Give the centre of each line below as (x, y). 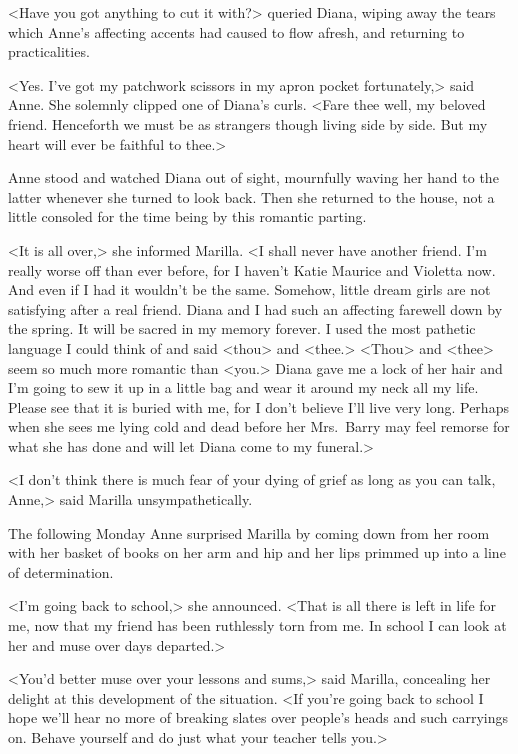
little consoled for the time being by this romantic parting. (187, 216)
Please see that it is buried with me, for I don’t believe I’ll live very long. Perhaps (258, 406)
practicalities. (49, 51)
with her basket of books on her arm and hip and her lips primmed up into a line (257, 552)
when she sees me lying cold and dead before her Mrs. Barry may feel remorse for (259, 426)
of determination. (61, 571)
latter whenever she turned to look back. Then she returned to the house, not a (251, 196)
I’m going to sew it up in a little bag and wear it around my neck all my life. (243, 387)
